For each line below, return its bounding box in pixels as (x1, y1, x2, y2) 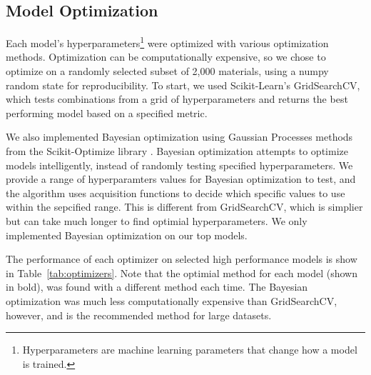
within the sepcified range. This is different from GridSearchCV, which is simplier (6, 199, 363, 214)
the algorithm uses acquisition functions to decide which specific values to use (6, 185, 345, 200)
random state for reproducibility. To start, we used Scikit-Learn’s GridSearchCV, (6, 77, 360, 92)
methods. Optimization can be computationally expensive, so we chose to (6, 49, 326, 64)
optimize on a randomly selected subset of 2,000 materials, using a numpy (6, 64, 329, 79)
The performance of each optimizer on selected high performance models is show (6, 251, 357, 266)
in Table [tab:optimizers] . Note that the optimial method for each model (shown (6, 265, 357, 280)
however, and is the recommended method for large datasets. (6, 307, 272, 322)
